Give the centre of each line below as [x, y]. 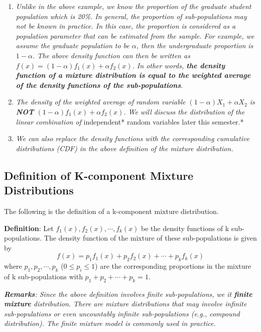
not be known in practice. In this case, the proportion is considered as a [126, 26]
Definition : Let [29, 228]
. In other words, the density [179, 65]
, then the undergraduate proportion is [195, 45]
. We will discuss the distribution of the [184, 111]
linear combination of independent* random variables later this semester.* [130, 121]
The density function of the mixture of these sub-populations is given [150, 238]
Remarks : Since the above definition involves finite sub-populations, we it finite [128, 294]
